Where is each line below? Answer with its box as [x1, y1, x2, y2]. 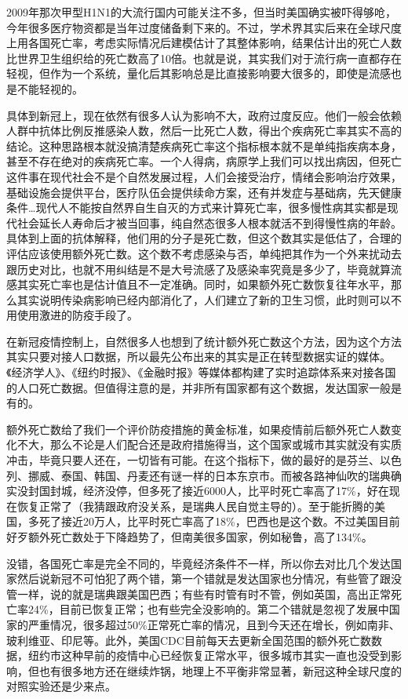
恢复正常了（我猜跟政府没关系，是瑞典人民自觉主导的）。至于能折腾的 [16, 497, 374, 514]
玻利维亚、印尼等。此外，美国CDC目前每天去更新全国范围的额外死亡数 [6, 632, 371, 648]
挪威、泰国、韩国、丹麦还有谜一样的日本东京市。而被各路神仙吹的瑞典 [27, 467, 391, 483]
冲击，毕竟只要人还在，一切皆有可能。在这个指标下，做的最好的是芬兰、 [6, 452, 380, 468]
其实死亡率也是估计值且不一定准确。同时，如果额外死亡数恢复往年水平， [16, 276, 391, 293]
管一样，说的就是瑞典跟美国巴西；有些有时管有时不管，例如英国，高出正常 [6, 585, 391, 602]
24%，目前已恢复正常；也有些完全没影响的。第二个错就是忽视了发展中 [27, 601, 389, 617]
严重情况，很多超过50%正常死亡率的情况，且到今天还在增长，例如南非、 [27, 616, 400, 632]
